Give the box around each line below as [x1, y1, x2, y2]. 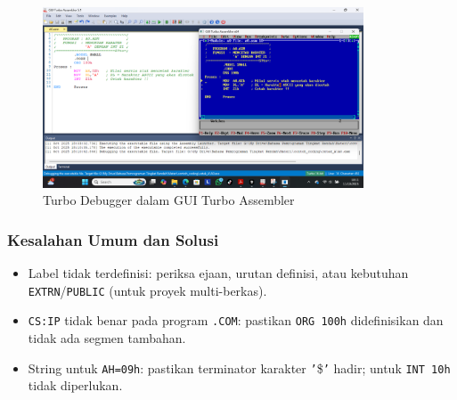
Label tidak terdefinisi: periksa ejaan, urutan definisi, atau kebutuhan [28, 264, 409, 282]
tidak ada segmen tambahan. [28, 329, 186, 347]
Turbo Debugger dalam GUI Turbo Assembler [43, 191, 295, 209]
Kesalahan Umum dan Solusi [7, 228, 219, 250]
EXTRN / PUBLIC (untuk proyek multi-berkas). [28, 281, 267, 299]
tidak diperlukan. [28, 376, 123, 395]
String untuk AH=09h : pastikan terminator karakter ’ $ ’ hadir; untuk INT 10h [28, 358, 451, 377]
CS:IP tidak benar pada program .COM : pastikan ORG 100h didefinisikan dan [28, 311, 444, 330]
